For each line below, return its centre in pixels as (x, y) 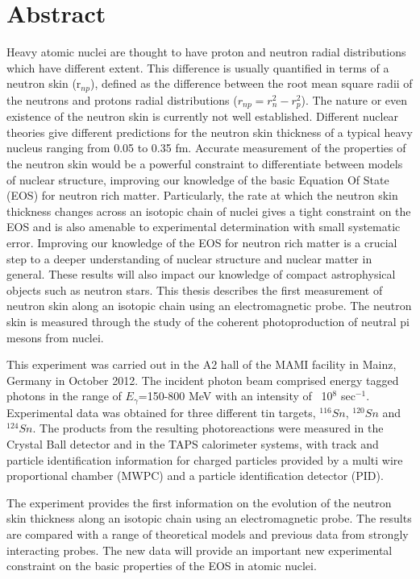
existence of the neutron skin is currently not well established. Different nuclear (203, 116)
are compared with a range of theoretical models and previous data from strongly (208, 534)
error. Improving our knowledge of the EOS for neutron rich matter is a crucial (202, 242)
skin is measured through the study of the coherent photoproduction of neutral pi (208, 321)
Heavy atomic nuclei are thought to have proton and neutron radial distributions (206, 52)
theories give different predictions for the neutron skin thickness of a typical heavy (210, 132)
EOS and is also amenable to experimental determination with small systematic (204, 227)
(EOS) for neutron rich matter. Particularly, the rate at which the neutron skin (202, 195)
